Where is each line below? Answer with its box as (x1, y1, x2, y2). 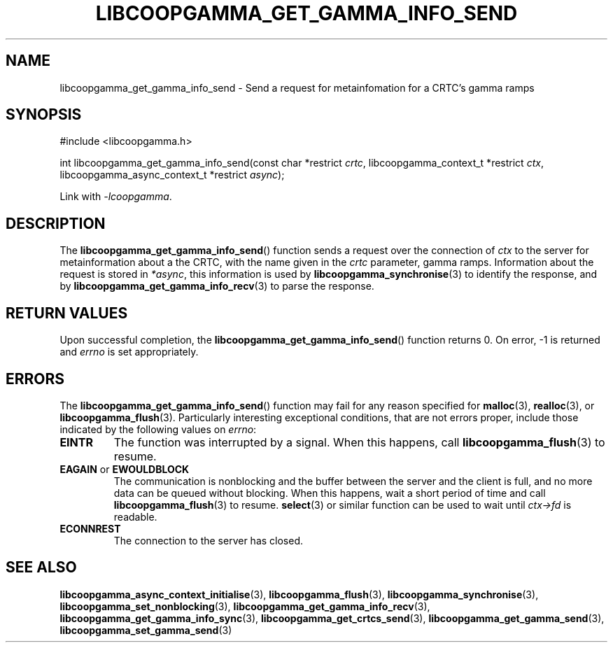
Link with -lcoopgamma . (59, 190, 172, 203)
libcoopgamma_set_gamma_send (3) (59, 624, 232, 636)
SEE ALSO (6, 558, 77, 577)
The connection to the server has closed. (113, 534, 304, 547)
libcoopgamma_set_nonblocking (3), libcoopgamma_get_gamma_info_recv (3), (59, 600, 430, 612)
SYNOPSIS (6, 106, 82, 124)
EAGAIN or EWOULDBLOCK (59, 463, 190, 475)
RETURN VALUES (6, 304, 128, 322)
